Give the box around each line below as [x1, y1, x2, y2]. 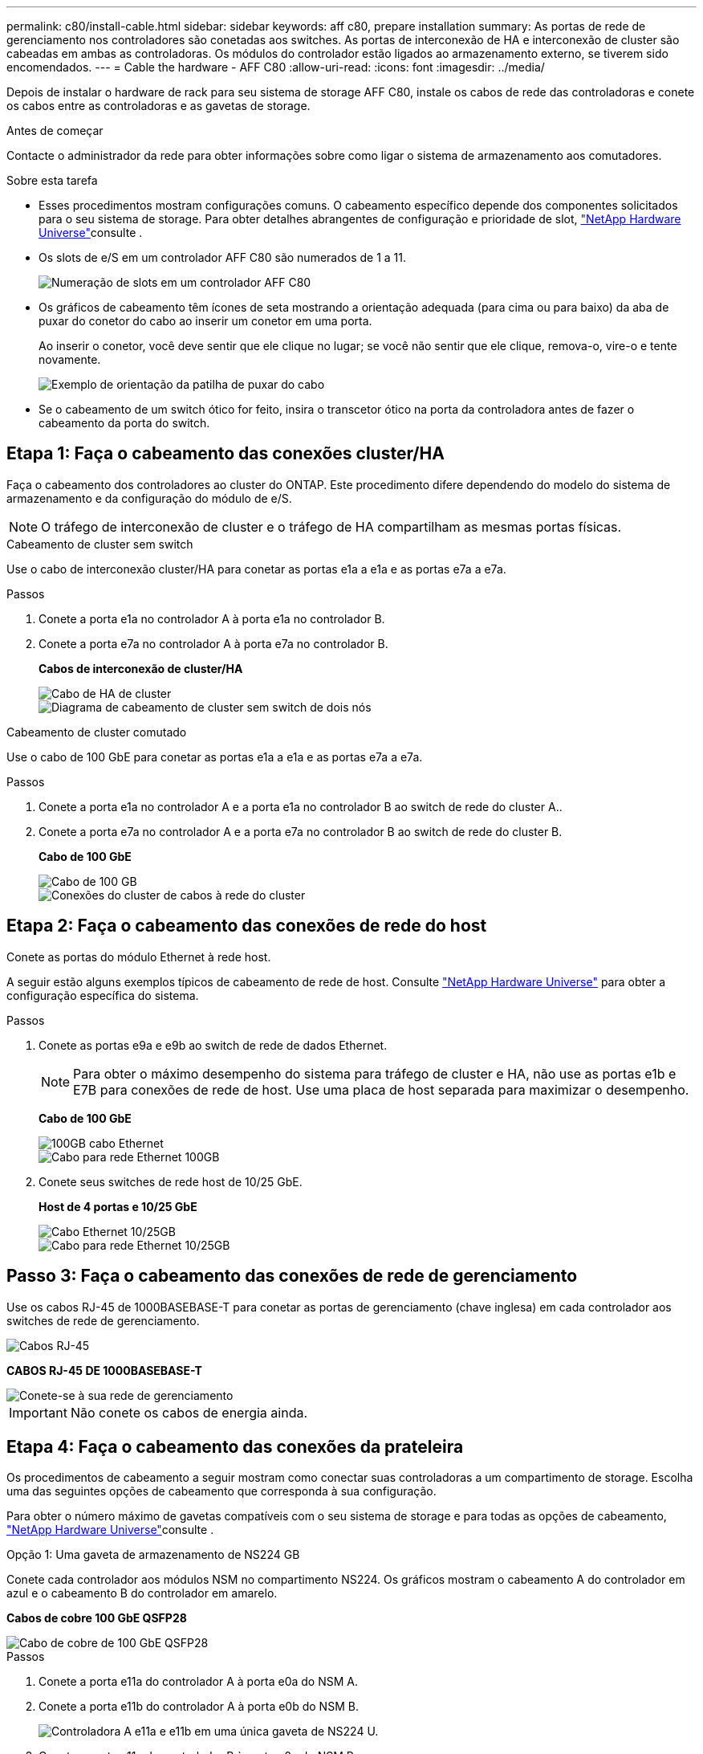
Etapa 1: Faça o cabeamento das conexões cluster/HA [6, 443, 445, 464]
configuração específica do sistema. [6, 988, 199, 1002]
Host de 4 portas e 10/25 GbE [39, 1199, 197, 1214]
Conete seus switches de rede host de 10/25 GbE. [39, 1174, 303, 1189]
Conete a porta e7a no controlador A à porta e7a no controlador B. [39, 636, 388, 651]
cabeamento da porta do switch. [39, 416, 210, 430]
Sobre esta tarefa [6, 173, 98, 187]
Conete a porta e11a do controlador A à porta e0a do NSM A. [39, 1674, 358, 1689]
